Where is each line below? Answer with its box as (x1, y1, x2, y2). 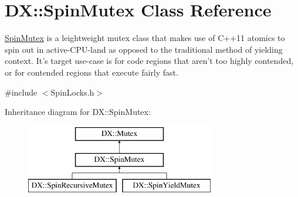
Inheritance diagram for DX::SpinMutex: (5, 106, 151, 118)
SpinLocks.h (50, 86, 94, 98)
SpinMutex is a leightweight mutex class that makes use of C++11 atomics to (5, 32, 285, 44)
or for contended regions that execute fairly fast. (5, 66, 178, 78)
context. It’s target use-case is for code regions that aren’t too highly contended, (5, 55, 294, 67)
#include (5, 86, 38, 98)
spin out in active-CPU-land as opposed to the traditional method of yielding (5, 43, 283, 55)
